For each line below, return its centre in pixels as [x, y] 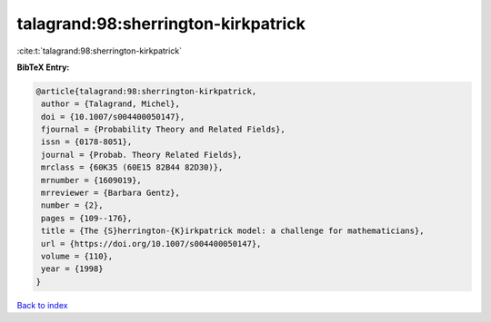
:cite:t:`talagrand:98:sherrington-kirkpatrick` [99, 51]
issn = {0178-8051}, [87, 142]
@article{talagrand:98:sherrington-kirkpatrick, [146, 91]
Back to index [42, 305]
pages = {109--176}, [87, 218]
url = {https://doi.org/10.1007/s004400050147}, [151, 244]
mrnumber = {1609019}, [92, 180]
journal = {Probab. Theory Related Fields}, [142, 155]
